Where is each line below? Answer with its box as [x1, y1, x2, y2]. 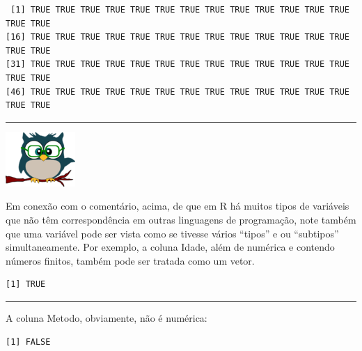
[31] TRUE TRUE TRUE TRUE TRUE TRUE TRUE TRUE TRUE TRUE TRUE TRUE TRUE [6, 59, 349, 70]
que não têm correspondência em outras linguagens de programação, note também [6, 212, 356, 226]
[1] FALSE [6, 336, 51, 347]
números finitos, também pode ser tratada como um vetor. [6, 253, 255, 267]
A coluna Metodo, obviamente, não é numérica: [6, 310, 207, 325]
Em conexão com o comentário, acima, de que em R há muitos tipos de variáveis [6, 198, 349, 213]
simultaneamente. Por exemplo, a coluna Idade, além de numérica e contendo [6, 240, 335, 254]
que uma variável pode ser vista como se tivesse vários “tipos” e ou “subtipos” [6, 226, 339, 240]
